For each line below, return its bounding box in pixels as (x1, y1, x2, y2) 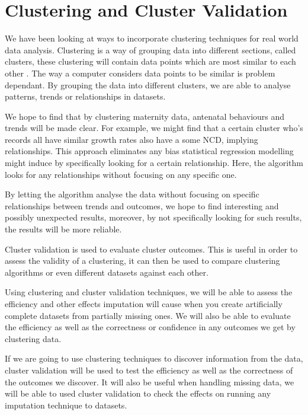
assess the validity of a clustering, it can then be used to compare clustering (5, 254, 280, 267)
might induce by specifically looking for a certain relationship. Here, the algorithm (5, 157, 303, 169)
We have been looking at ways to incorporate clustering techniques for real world (5, 32, 299, 44)
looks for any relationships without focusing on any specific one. (5, 168, 237, 180)
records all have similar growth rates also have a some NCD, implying (5, 133, 258, 145)
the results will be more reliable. (5, 223, 122, 235)
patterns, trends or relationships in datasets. (5, 90, 166, 103)
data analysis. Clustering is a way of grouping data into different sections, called (5, 43, 296, 56)
